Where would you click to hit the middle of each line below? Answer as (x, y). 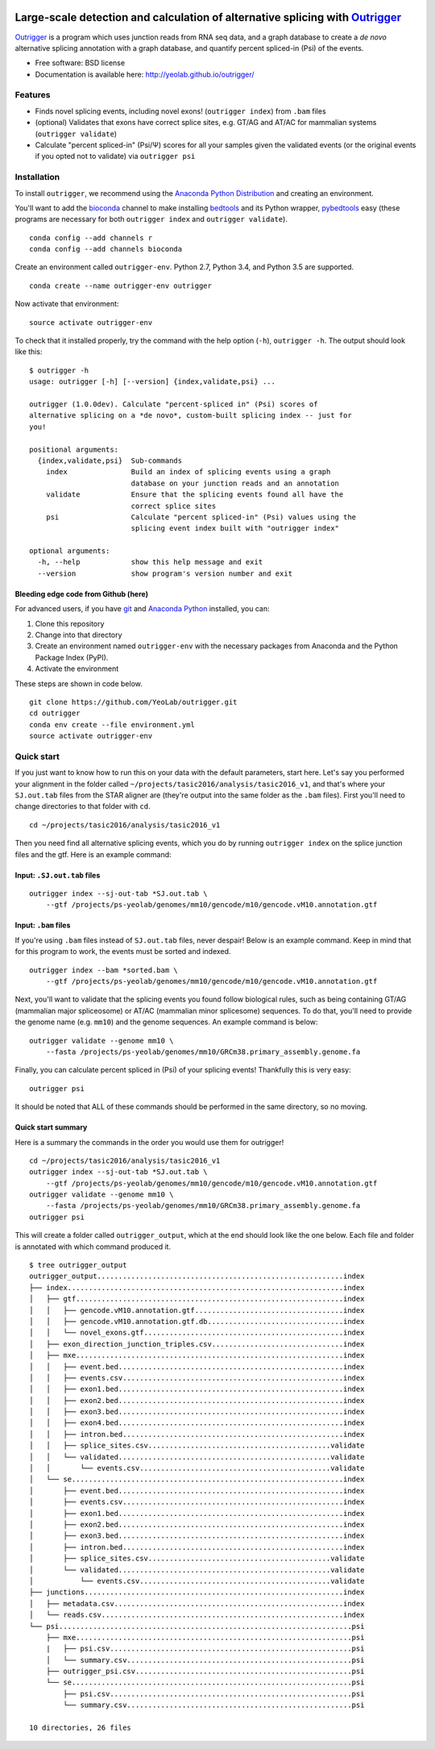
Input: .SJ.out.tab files (58, 875)
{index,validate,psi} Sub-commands (110, 460)
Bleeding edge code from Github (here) (82, 593)
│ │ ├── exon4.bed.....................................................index (197, 1423)
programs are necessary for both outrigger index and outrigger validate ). (151, 219)
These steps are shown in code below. (79, 683)
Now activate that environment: (67, 304)
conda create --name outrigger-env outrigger (121, 285)
